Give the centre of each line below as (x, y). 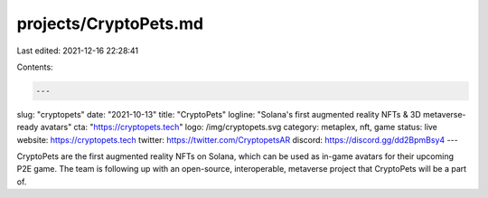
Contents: (35, 67)
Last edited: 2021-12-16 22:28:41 (78, 51)
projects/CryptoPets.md (110, 24)
